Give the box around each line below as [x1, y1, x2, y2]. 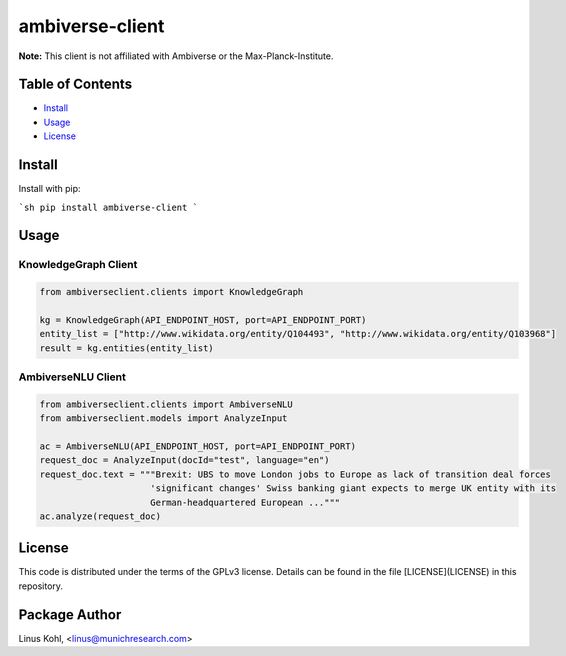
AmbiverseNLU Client [18, 370, 127, 384]
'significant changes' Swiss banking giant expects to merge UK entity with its [150, 483, 557, 494]
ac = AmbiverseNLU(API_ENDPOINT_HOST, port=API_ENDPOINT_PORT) [39, 440, 357, 452]
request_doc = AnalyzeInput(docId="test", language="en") [39, 455, 330, 466]
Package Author [18, 606, 122, 623]
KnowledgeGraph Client [18, 258, 138, 272]
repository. [18, 580, 64, 592]
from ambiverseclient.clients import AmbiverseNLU [39, 398, 294, 410]
